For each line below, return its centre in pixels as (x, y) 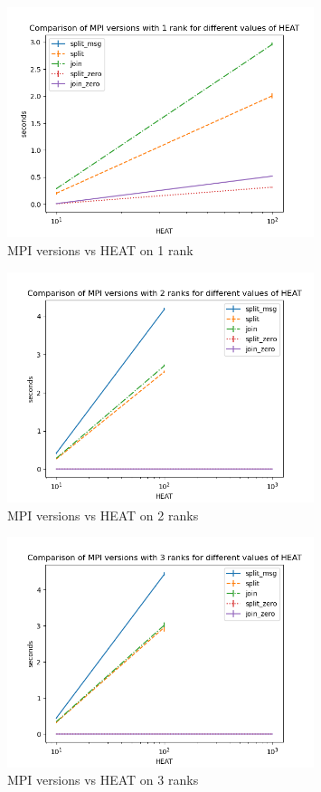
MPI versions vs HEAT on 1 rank (100, 249)
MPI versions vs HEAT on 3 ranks (103, 780)
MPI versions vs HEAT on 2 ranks (103, 515)
